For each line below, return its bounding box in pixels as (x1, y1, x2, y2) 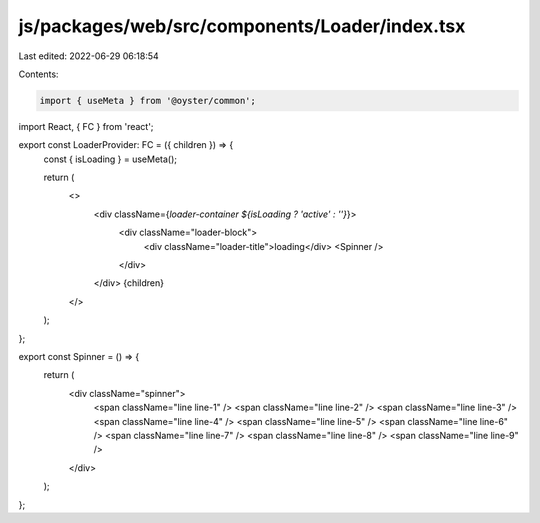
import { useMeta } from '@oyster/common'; (39, 95, 257, 106)
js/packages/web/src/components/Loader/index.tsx (18, 15, 466, 37)
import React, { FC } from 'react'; (18, 120, 154, 132)
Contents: (18, 68, 59, 80)
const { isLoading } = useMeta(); (43, 153, 178, 165)
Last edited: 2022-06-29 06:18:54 (18, 50, 159, 62)
